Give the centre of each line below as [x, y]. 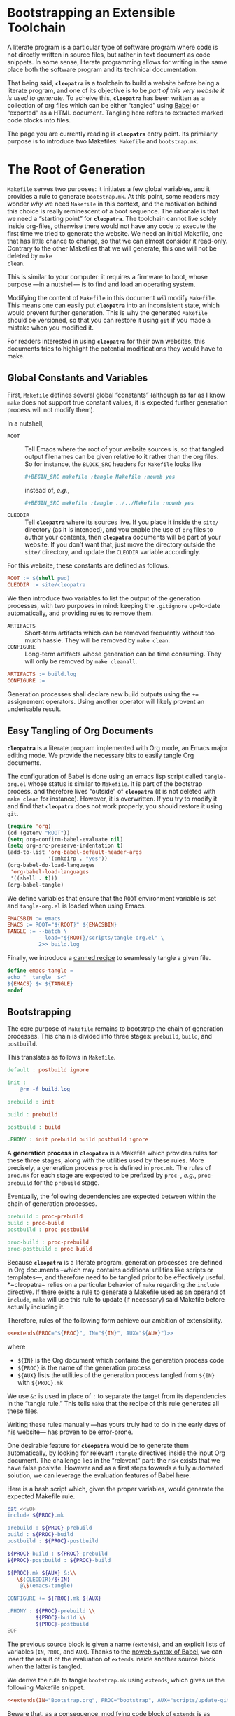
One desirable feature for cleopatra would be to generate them [98, 1445]
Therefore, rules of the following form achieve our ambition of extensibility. [115, 1320]
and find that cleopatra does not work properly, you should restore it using [115, 806]
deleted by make [30, 255]
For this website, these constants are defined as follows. [88, 565]
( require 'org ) [29, 826]
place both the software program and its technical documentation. [102, 69]
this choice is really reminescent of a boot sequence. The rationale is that [113, 211]
